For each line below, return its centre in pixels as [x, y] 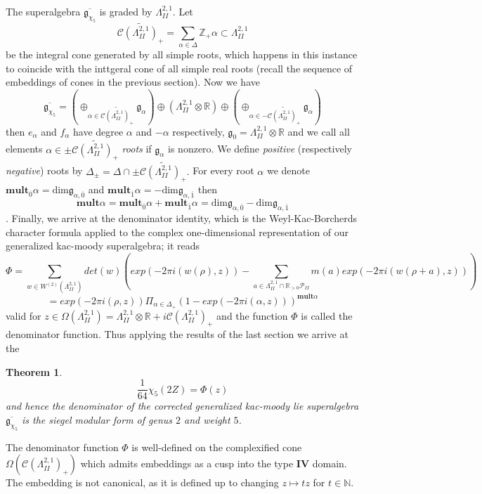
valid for [24, 315]
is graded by [126, 11]
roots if [137, 149]
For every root [223, 170]
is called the [327, 315]
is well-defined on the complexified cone [217, 447]
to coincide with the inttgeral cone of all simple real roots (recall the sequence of [179, 68]
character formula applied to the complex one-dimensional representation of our [177, 232]
